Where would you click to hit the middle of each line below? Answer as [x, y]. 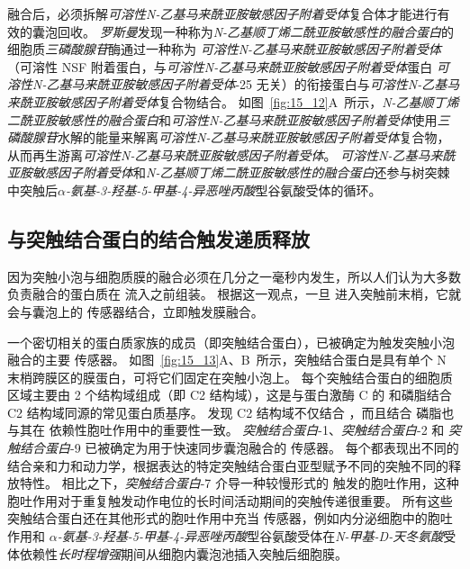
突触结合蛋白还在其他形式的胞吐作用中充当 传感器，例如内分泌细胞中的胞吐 [230, 518]
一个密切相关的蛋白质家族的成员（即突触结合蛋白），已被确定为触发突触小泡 [231, 342]
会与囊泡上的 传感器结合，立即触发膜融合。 [136, 311]
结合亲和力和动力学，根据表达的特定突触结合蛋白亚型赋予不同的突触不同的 [228, 465]
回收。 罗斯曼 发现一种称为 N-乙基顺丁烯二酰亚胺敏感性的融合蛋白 [249, 31]
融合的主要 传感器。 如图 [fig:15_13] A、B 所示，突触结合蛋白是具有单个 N [227, 360]
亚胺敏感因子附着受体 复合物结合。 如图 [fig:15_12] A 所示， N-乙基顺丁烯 [245, 101]
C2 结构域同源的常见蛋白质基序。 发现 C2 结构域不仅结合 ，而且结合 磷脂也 [231, 412]
